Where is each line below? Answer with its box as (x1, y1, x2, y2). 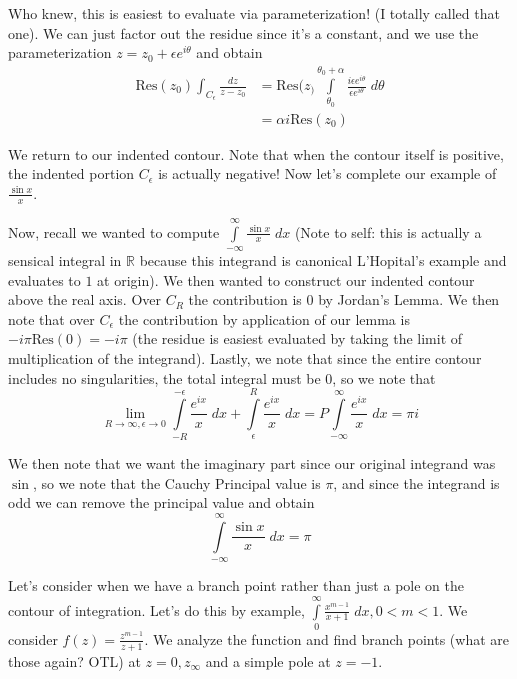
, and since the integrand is (333, 472, 500, 493)
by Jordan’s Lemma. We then (318, 289, 500, 310)
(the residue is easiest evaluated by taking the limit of (132, 328, 463, 349)
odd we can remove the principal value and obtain (8, 492, 315, 513)
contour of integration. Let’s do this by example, (8, 599, 305, 620)
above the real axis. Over (8, 289, 161, 310)
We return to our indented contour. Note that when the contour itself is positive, (8, 143, 504, 164)
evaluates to (8, 269, 81, 290)
